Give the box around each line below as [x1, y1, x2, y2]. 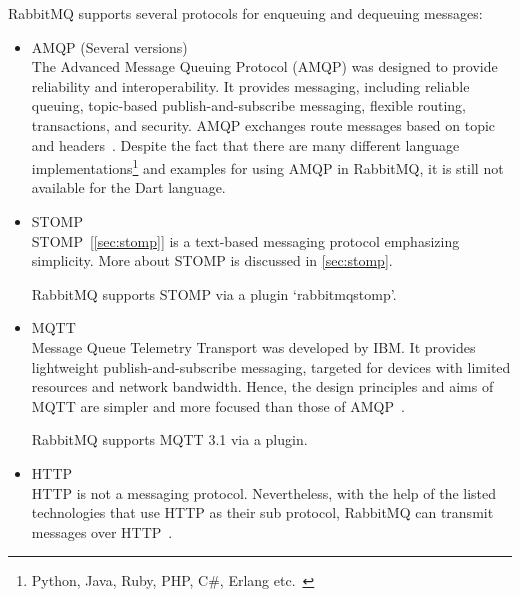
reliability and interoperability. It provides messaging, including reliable [31, 75, 470, 96]
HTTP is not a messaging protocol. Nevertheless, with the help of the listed [31, 482, 497, 503]
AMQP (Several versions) [31, 36, 188, 57]
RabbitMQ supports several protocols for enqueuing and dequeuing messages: [8, 3, 483, 23]
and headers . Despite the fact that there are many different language [31, 134, 460, 155]
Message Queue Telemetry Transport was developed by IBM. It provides [31, 336, 476, 357]
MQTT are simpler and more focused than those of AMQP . [31, 395, 405, 416]
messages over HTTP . [31, 521, 173, 542]
